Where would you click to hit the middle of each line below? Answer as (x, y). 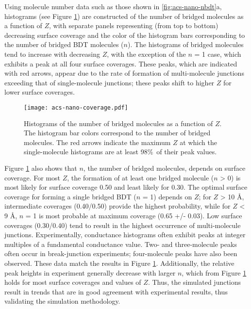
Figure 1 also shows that (41, 168)
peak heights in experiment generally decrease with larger (90, 272)
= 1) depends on (167, 196)
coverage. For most (33, 177)
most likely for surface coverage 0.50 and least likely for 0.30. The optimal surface (126, 187)
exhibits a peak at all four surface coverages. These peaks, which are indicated (121, 63)
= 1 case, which (218, 54)
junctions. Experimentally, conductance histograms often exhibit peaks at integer (125, 235)
